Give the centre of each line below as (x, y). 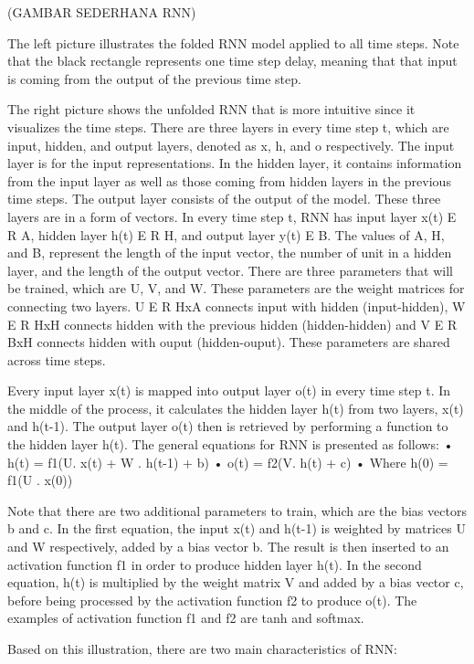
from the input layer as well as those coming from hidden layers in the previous (229, 180)
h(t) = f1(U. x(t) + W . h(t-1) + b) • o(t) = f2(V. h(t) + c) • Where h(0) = (228, 462)
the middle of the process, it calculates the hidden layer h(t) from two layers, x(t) (236, 408)
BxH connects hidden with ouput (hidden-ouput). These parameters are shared (229, 342)
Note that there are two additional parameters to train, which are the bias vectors (237, 510)
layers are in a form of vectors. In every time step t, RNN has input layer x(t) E (232, 216)
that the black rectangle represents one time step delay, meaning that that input (232, 61)
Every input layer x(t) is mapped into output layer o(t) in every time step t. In (229, 390)
